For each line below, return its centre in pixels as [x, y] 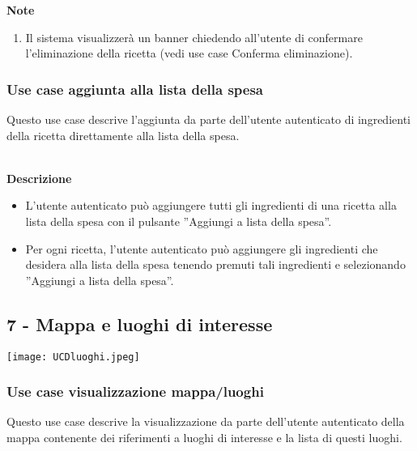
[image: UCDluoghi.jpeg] [73, 357]
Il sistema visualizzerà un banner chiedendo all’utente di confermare [194, 37]
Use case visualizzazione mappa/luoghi [135, 391]
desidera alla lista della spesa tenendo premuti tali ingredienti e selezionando [215, 264]
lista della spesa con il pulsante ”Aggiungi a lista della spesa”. [179, 221]
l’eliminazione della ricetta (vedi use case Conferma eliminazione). [189, 53]
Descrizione [39, 178]
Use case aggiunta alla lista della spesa [135, 89]
